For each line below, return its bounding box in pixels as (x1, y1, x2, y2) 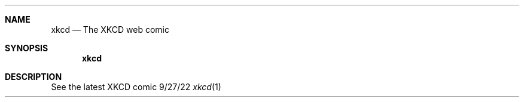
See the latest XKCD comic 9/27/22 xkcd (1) (51, 82, 221, 92)
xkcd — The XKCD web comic (51, 24, 169, 35)
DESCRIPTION (5, 72, 62, 82)
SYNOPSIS (5, 43, 48, 53)
